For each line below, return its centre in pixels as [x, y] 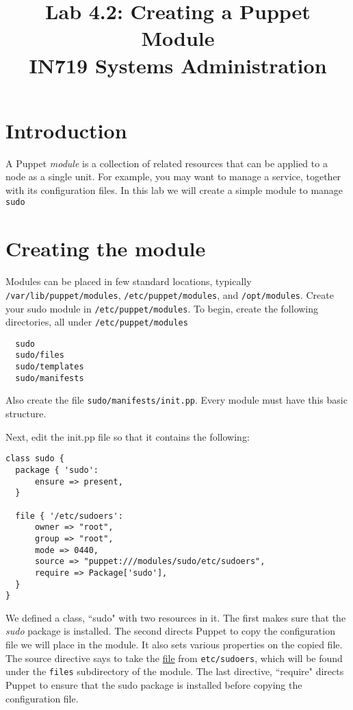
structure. [26, 414]
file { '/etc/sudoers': [69, 516]
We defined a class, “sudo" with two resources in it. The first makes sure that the [176, 617]
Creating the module [106, 248]
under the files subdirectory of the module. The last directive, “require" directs [175, 671]
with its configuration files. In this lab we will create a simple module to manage [174, 189]
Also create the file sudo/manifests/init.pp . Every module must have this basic [176, 400]
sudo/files [40, 355]
